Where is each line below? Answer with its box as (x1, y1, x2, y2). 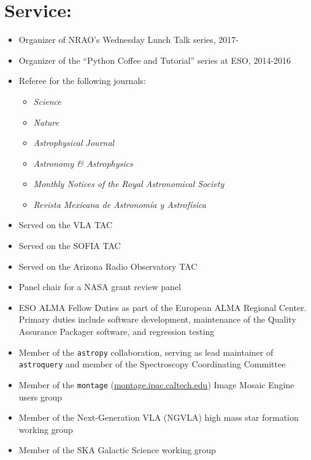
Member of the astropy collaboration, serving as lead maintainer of (18, 345, 274, 358)
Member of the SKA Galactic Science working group (18, 443, 216, 456)
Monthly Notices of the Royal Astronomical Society (33, 177, 225, 190)
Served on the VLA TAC (18, 218, 113, 231)
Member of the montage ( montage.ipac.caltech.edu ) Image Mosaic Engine (18, 378, 294, 391)
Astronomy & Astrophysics (33, 156, 133, 169)
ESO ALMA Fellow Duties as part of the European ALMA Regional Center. (18, 301, 307, 313)
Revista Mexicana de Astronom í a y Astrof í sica (33, 197, 207, 210)
